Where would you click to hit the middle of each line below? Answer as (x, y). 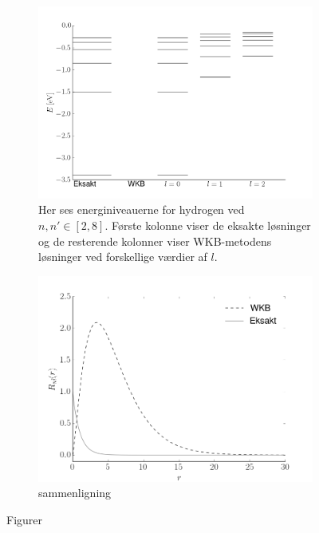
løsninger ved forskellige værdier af (123, 257)
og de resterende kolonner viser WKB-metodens (155, 241)
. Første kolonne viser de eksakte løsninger (208, 225)
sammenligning (75, 493)
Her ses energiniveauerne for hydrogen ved (142, 209)
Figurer (25, 519)
